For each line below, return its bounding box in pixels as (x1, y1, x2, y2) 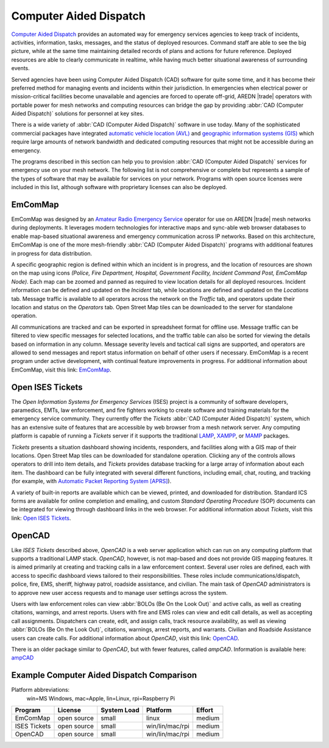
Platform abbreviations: (11, 686, 70, 694)
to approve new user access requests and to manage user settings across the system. (11, 589, 228, 596)
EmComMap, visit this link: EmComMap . (11, 366, 112, 373)
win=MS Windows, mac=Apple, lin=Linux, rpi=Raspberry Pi (26, 694, 175, 702)
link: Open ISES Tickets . (11, 514, 71, 522)
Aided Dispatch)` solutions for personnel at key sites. (11, 110, 144, 117)
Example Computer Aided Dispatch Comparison (11, 670, 197, 680)
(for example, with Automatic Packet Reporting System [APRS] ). (11, 478, 172, 485)
